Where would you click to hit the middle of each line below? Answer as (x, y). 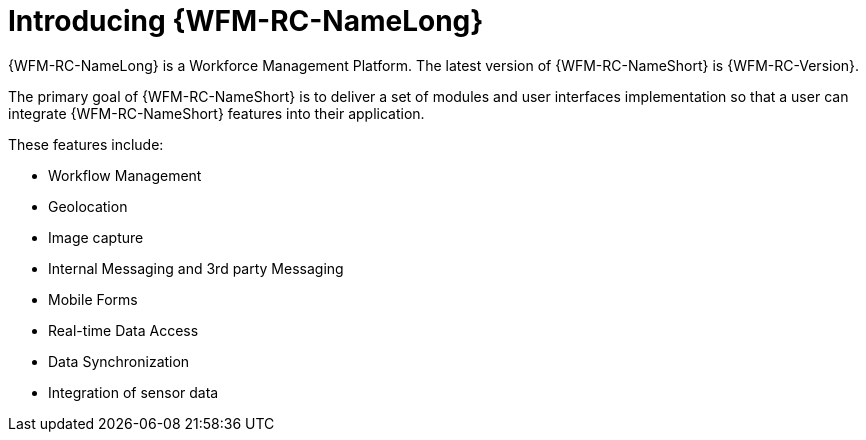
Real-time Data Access (123, 330)
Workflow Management (125, 175)
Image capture (96, 237)
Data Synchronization (119, 361)
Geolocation (88, 206)
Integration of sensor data (133, 392)
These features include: (86, 144)
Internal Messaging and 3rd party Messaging (196, 268)
